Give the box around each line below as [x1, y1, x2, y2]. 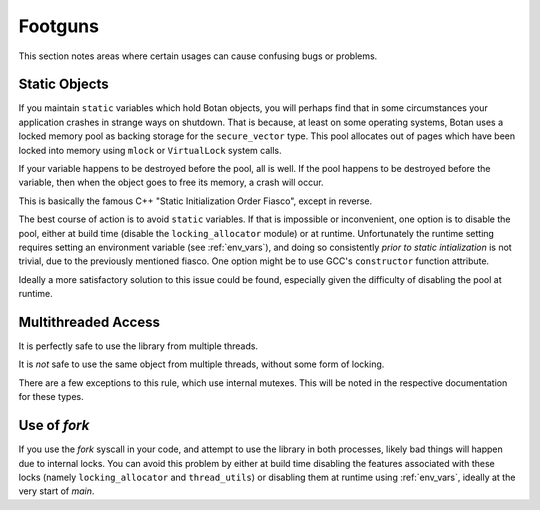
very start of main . [18, 485, 95, 497]
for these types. [18, 391, 84, 403]
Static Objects [18, 76, 109, 93]
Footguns [18, 15, 100, 37]
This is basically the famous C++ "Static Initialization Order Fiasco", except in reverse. [18, 195, 373, 207]
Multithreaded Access [18, 313, 160, 330]
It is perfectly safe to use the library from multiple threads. [18, 340, 259, 352]
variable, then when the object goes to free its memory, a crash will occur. [18, 176, 324, 189]
